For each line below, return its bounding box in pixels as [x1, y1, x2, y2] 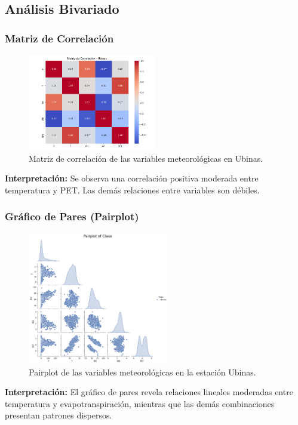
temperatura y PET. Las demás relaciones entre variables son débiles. [5, 183, 260, 196]
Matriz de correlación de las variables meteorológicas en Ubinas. [29, 152, 263, 164]
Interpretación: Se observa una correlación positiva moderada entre [5, 172, 259, 184]
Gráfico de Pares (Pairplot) [5, 209, 139, 224]
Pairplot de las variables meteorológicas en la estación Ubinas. [29, 365, 256, 378]
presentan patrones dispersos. [5, 409, 112, 421]
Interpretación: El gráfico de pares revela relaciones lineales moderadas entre [5, 386, 293, 398]
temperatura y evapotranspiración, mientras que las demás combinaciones [5, 397, 275, 409]
